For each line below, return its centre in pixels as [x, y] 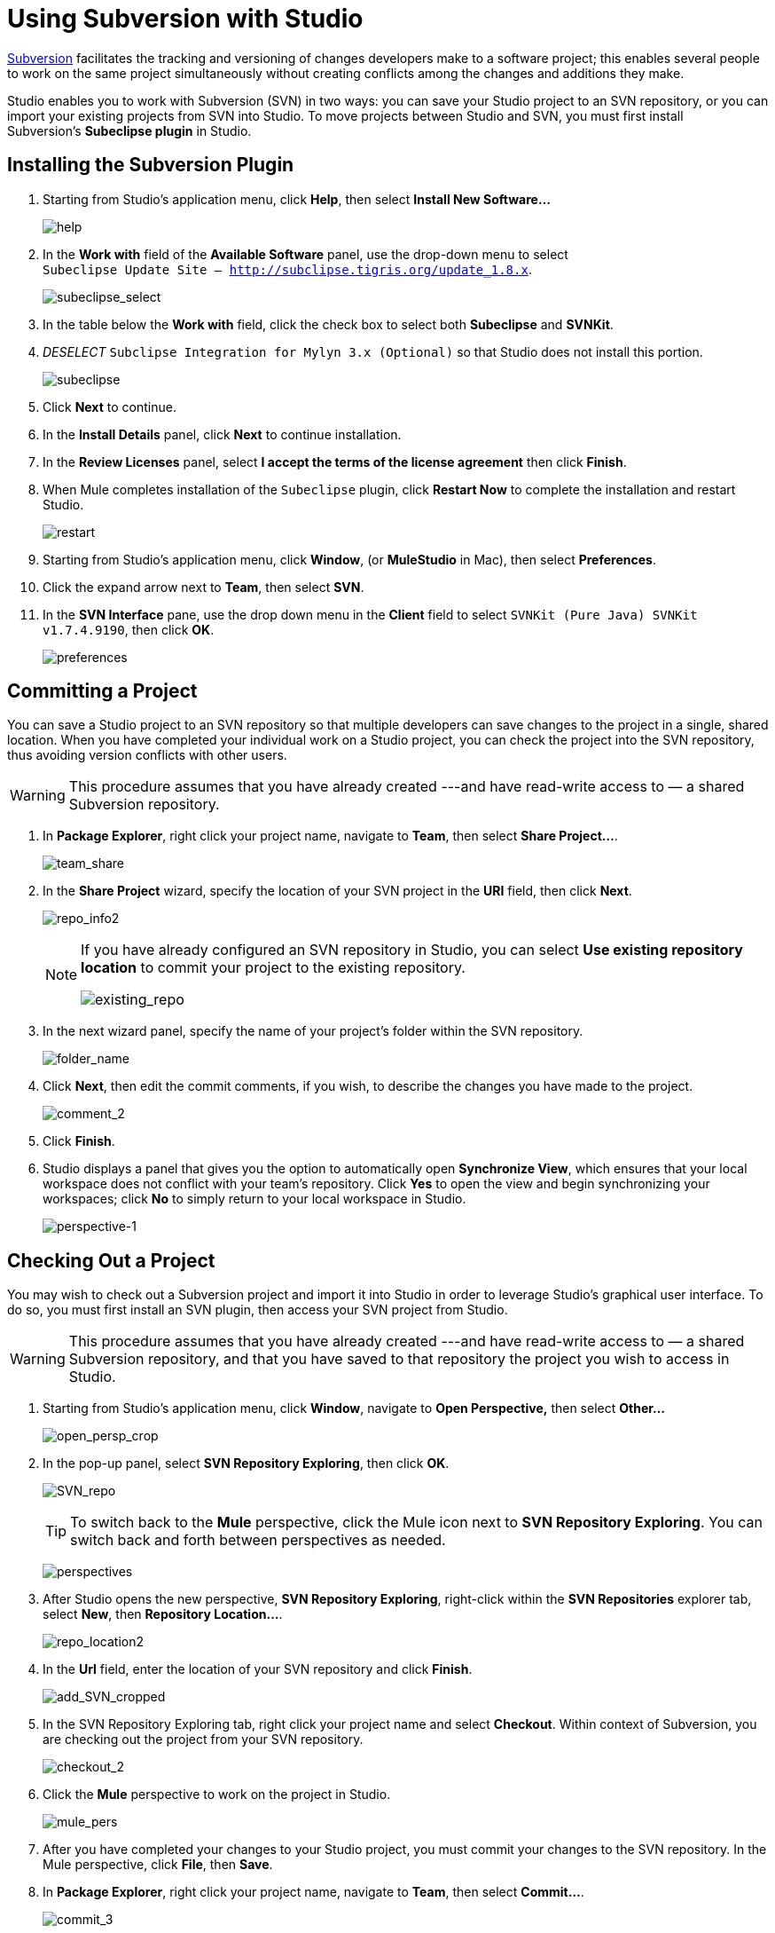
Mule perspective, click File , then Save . [158, 1865]
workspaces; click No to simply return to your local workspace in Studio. [254, 1199]
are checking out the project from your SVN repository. [203, 1740]
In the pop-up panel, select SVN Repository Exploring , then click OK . [246, 1464]
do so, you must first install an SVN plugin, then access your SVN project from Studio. [258, 1310]
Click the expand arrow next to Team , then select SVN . [204, 587]
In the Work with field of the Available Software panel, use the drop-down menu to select [305, 254]
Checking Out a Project [111, 1260]
